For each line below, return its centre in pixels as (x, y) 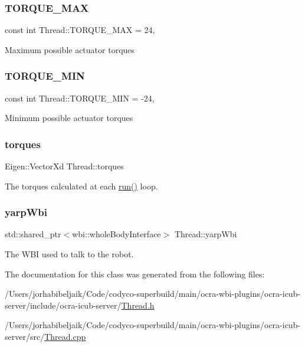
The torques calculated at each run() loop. (81, 186)
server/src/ (25, 336)
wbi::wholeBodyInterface (117, 234)
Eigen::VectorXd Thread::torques (64, 166)
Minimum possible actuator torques (69, 118)
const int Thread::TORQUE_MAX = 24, (80, 30)
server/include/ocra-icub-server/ (63, 305)
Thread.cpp (65, 336)
